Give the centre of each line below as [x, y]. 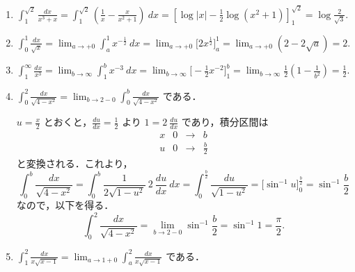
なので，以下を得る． [65, 205]
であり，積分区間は [225, 122]
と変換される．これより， [74, 163]
